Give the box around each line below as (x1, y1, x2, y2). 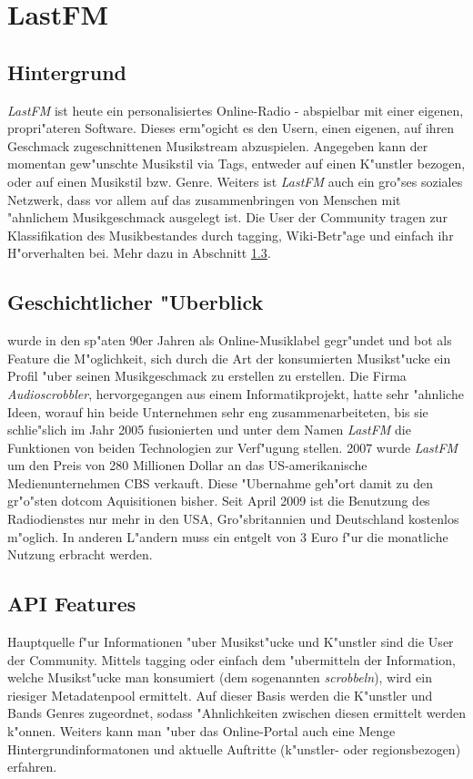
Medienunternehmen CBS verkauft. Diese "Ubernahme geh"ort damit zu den (7, 473, 434, 492)
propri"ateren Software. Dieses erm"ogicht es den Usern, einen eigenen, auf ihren (7, 118, 455, 138)
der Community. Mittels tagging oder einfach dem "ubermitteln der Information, (7, 650, 456, 669)
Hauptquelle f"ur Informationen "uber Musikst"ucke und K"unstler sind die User (7, 632, 454, 651)
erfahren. (7, 757, 57, 776)
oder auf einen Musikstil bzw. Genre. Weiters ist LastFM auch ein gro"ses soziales (7, 171, 463, 190)
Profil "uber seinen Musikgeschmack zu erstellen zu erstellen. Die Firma (7, 366, 407, 385)
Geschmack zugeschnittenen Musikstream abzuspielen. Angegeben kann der (7, 136, 428, 155)
